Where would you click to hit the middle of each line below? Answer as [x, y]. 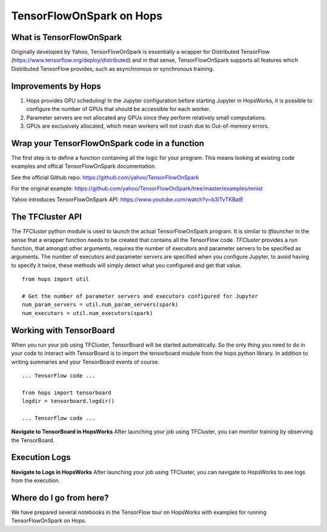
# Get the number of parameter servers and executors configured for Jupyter [140, 296]
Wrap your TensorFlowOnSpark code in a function [108, 143]
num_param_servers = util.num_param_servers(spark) [100, 305]
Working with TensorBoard [63, 330]
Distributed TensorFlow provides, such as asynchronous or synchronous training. [113, 68]
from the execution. [36, 480]
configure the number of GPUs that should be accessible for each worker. [118, 109]
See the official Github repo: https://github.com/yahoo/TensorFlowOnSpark [105, 177]
